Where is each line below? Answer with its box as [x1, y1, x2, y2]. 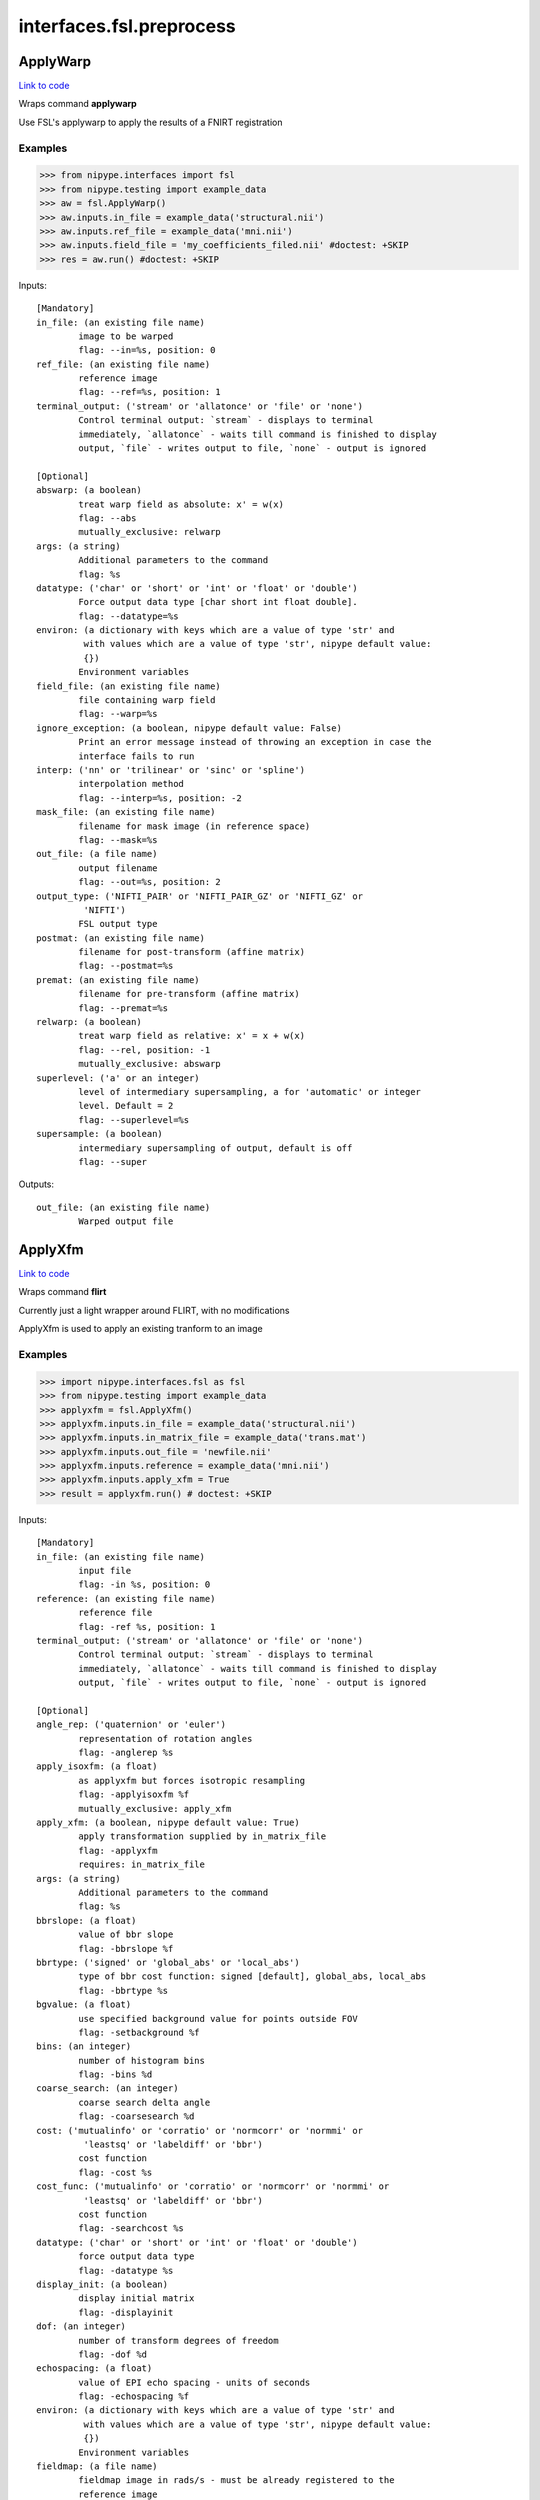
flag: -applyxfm [78, 1845, 158, 1856]
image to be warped [78, 330, 174, 342]
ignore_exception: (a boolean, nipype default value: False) [36, 722, 342, 734]
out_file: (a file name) [36, 848, 158, 860]
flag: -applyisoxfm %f [78, 1789, 190, 1800]
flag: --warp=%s [78, 708, 158, 720]
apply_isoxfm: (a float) [36, 1761, 158, 1772]
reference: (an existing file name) [36, 1593, 216, 1604]
